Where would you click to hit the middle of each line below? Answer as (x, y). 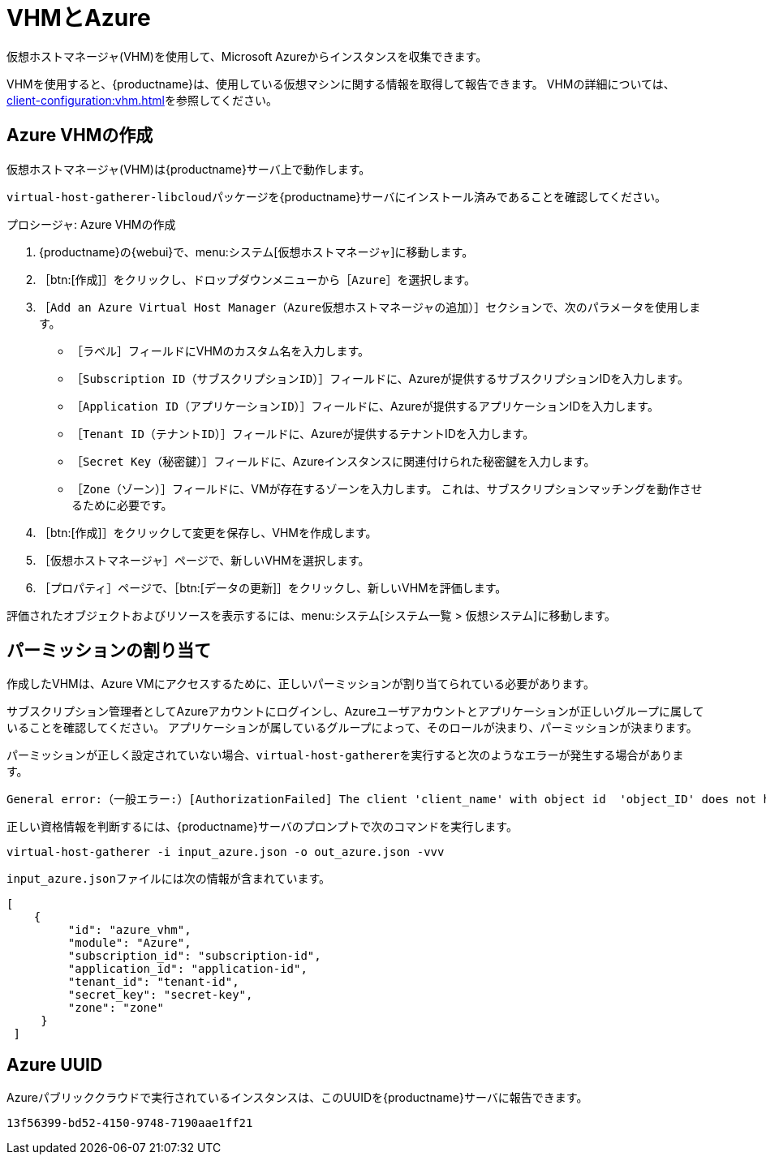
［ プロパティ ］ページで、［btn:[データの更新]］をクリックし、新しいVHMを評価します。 (273, 587)
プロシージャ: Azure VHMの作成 (91, 224)
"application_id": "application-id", (187, 969)
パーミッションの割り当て (109, 651)
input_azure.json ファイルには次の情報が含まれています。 (169, 879)
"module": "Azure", (129, 943)
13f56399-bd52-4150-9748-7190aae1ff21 (130, 1123)
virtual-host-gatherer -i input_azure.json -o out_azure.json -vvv (226, 852)
